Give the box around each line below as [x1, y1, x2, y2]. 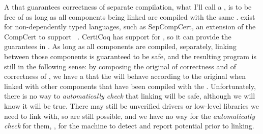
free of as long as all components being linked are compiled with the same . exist [4, 11, 255, 22]
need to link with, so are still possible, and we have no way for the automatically [4, 110, 255, 121]
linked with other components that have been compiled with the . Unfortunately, [4, 80, 256, 91]
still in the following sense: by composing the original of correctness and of [4, 61, 236, 71]
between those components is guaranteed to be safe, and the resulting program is [4, 51, 257, 61]
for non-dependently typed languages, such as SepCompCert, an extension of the [4, 21, 256, 32]
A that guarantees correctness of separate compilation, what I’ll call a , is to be [4, 2, 252, 12]
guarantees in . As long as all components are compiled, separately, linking [4, 41, 237, 52]
